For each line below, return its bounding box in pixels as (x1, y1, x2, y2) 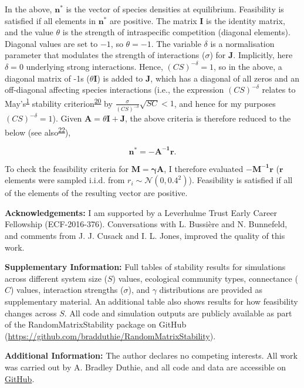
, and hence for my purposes (174, 97, 276, 109)
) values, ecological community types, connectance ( (112, 272, 298, 284)
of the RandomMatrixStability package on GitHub (5, 318, 187, 330)
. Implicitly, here (233, 49, 293, 61)
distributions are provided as (159, 284, 262, 296)
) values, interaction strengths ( (11, 284, 124, 296)
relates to (262, 83, 296, 96)
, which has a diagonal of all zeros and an (150, 72, 300, 84)
